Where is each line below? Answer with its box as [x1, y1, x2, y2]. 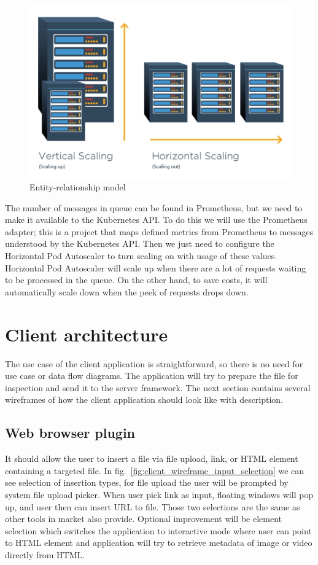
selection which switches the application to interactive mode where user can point [5, 524, 312, 537]
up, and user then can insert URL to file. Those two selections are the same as [5, 500, 300, 513]
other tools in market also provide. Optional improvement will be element [5, 512, 282, 525]
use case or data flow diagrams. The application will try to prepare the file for [5, 369, 298, 382]
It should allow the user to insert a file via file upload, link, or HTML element [5, 452, 298, 465]
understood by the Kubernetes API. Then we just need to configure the [5, 237, 274, 250]
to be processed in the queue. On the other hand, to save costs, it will [5, 273, 268, 286]
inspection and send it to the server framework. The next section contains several [5, 381, 311, 394]
